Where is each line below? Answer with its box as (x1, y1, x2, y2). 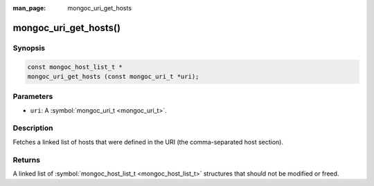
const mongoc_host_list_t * (27, 63, 123, 71)
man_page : (12, 4, 46, 12)
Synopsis (12, 43, 45, 53)
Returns (12, 155, 41, 165)
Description (12, 123, 53, 133)
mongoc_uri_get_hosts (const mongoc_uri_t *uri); (27, 73, 199, 80)
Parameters (12, 92, 53, 102)
